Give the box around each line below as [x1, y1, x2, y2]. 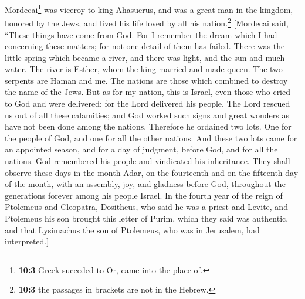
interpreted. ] [5, 235, 49, 247]
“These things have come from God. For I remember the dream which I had [5, 28, 277, 40]
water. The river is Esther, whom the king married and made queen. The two [5, 63, 283, 75]
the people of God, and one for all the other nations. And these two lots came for [5, 131, 297, 144]
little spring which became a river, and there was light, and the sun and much [5, 51, 285, 63]
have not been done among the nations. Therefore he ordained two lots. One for [5, 120, 292, 132]
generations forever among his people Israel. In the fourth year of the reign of [5, 189, 283, 201]
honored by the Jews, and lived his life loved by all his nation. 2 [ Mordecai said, [5, 15, 289, 29]
